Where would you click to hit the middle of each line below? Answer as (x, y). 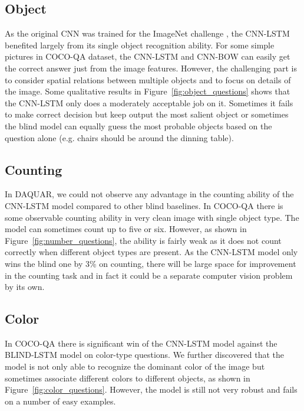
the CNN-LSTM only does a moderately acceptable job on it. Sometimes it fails (149, 102)
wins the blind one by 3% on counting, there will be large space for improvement (151, 263)
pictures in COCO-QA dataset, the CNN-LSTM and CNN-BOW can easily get (148, 56)
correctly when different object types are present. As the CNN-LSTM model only (151, 252)
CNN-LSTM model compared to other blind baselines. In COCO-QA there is (144, 205)
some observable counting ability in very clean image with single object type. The (152, 217)
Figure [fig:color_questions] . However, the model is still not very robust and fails (151, 389)
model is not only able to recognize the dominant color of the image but (135, 366)
